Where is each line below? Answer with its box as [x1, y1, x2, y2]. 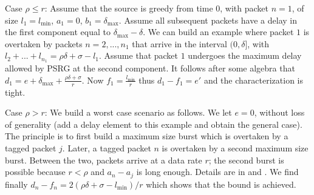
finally [5, 177, 28, 190]
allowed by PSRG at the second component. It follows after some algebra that [5, 62, 295, 74]
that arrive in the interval [132, 37, 227, 50]
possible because [5, 165, 66, 178]
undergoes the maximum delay [188, 49, 302, 62]
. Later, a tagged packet [62, 142, 151, 154]
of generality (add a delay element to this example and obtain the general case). [5, 117, 302, 130]
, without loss [254, 106, 305, 119]
